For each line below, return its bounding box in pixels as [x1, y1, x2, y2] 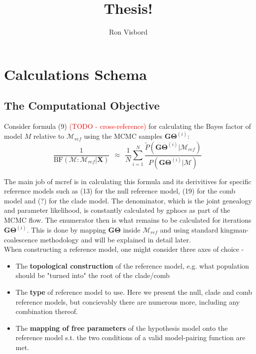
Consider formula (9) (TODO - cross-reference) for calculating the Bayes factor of [4, 121, 251, 131]
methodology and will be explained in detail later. [40, 234, 191, 244]
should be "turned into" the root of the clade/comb [15, 270, 170, 280]
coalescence [4, 234, 38, 244]
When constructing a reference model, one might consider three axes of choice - [4, 244, 244, 254]
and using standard [160, 225, 219, 235]
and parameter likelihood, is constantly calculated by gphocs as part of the [4, 205, 230, 215]
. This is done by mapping [27, 225, 106, 235]
